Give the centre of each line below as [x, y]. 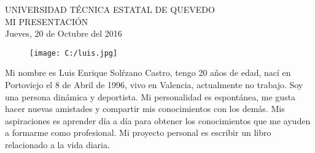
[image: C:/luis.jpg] [74, 53]
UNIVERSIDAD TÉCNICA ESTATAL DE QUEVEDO [110, 9]
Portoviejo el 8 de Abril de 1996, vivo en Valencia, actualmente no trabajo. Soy [154, 85]
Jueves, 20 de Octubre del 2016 [64, 33]
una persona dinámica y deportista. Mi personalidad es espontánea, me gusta [150, 96]
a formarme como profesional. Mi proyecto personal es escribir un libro [138, 132]
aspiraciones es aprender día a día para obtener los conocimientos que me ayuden [158, 120]
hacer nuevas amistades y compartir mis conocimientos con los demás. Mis [145, 109]
